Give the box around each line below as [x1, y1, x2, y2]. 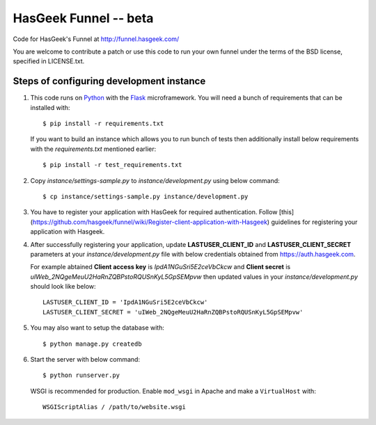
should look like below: [30, 282, 97, 291]
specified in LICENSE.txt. [13, 57, 85, 65]
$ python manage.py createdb [42, 339, 142, 348]
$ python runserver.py [42, 371, 120, 379]
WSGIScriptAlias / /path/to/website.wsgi [42, 403, 186, 411]
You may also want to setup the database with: [30, 323, 165, 332]
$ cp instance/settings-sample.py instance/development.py [42, 192, 249, 200]
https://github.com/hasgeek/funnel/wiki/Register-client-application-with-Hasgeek [32, 218, 268, 226]
